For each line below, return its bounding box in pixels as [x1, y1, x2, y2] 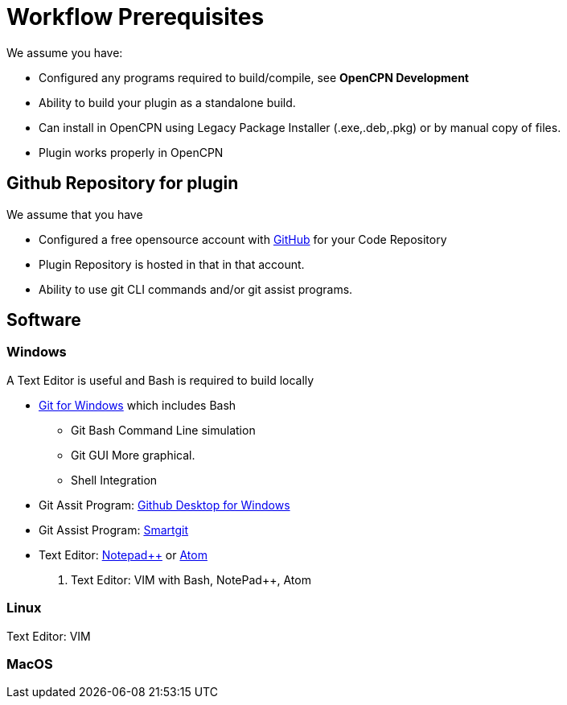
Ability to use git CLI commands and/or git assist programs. [39, 282, 353, 296]
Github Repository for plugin [6, 173, 239, 194]
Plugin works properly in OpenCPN [39, 145, 224, 159]
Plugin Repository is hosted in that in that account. [39, 257, 305, 271]
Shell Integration [71, 472, 158, 487]
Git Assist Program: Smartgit [39, 522, 189, 537]
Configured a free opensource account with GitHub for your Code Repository [39, 232, 447, 246]
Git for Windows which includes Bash [39, 398, 236, 412]
